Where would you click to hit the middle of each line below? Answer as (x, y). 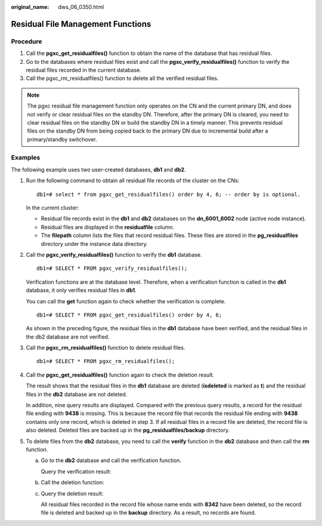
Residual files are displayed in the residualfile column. (108, 227)
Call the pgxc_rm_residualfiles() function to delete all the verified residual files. (122, 78)
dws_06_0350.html (81, 7)
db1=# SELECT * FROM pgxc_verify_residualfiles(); (112, 268)
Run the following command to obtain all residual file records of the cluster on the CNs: (133, 181)
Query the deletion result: (72, 493)
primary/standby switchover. (62, 139)
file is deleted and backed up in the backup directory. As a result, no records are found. (148, 513)
